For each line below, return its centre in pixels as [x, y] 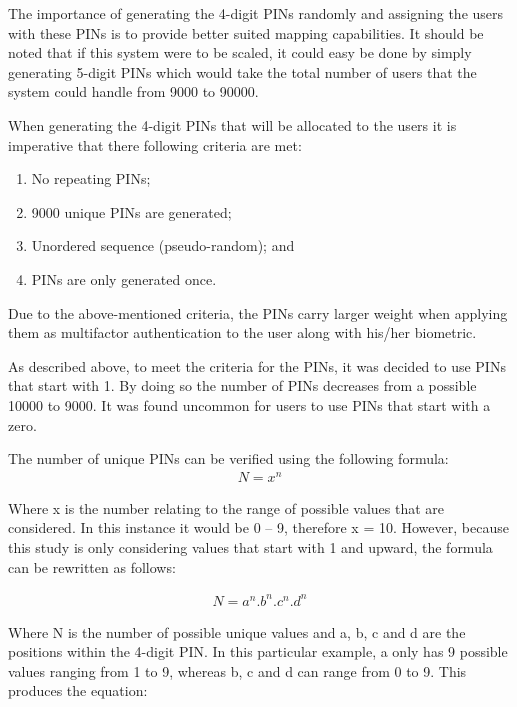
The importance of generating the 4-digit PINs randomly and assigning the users [256, 13]
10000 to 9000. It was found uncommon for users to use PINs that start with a [249, 404]
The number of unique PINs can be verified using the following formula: [228, 458]
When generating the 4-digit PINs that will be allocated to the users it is [232, 124]
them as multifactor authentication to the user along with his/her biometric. [242, 332]
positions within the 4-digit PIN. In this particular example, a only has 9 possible [258, 651]
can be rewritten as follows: [92, 566]
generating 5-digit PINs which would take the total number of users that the [242, 71]
